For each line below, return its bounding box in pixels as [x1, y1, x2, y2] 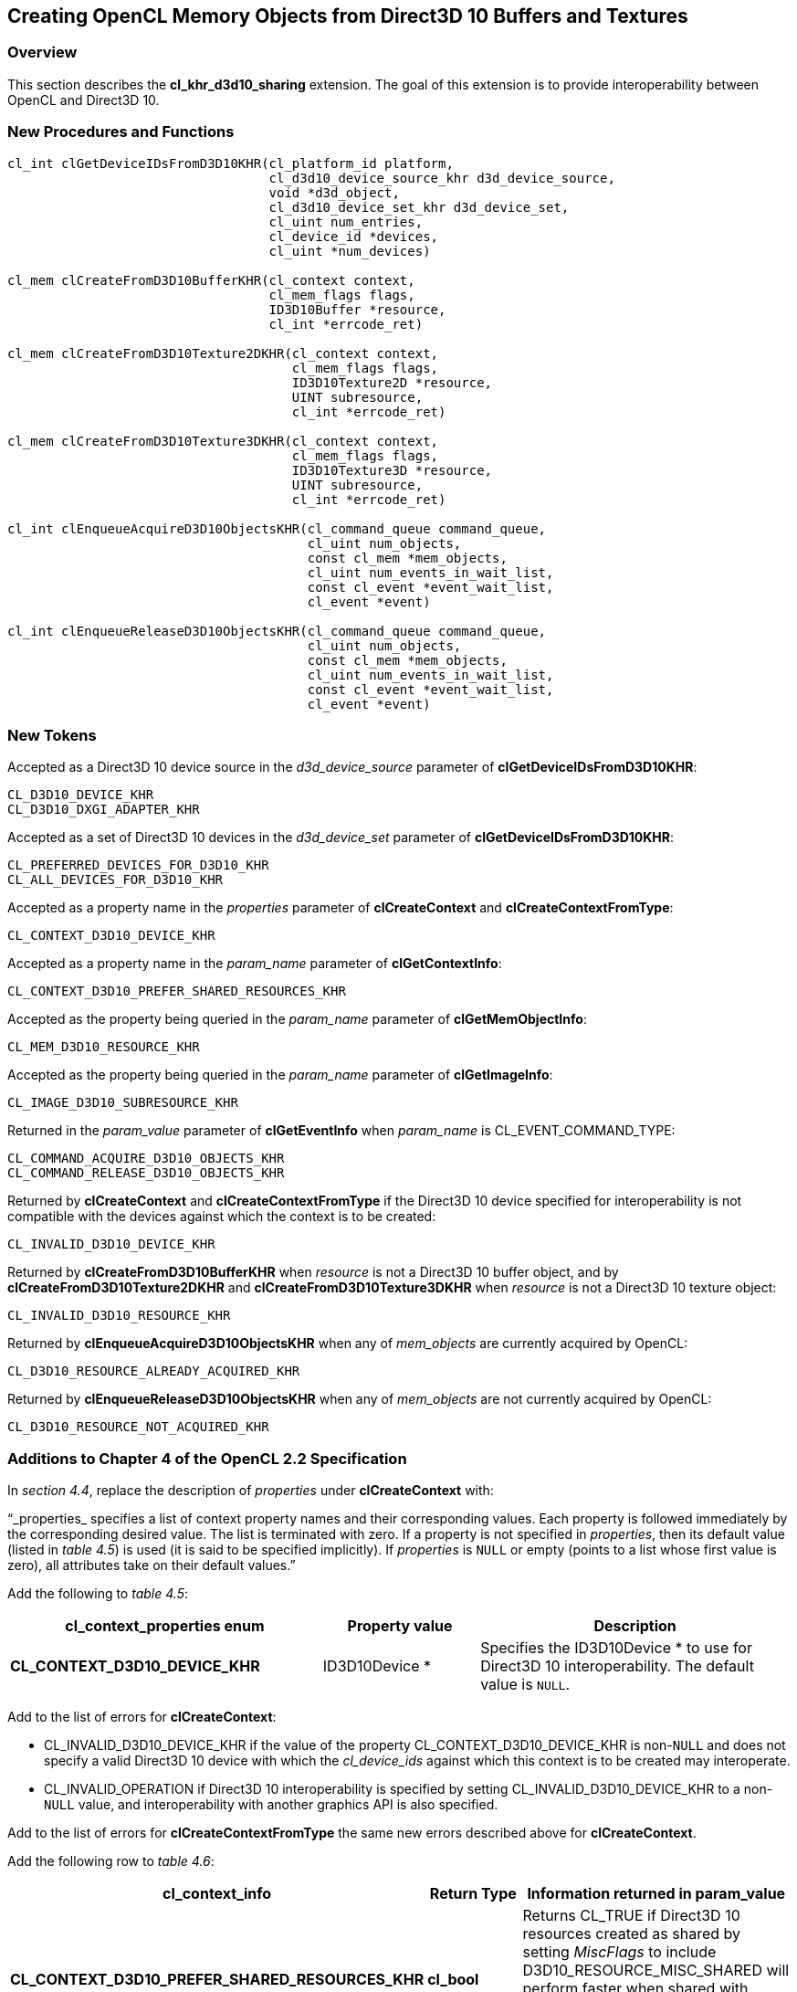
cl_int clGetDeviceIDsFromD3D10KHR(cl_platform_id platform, [7, 155, 454, 171]
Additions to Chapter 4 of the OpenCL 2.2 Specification [7, 1449, 407, 1468]
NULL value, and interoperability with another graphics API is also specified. [44, 1797, 498, 1813]
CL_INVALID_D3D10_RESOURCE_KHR [7, 1308, 231, 1323]
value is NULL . [480, 1675, 570, 1694]
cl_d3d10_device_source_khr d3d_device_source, [268, 170, 615, 185]
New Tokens [7, 725, 97, 744]
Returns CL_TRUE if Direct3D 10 [522, 1906, 740, 1925]
